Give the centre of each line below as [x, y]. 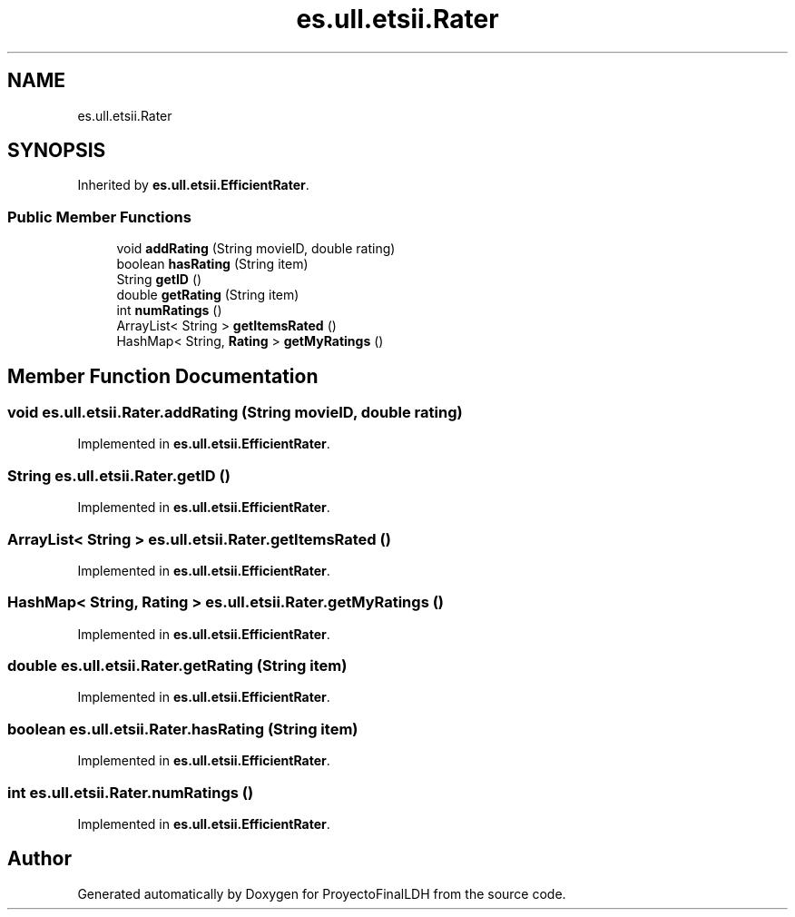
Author [39, 859]
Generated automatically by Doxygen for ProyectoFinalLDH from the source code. [322, 893]
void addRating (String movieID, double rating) [256, 249]
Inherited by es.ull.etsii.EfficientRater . [193, 185]
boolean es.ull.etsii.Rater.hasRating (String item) [183, 729]
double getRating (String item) [208, 295]
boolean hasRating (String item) [212, 264]
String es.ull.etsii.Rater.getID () [119, 475]
